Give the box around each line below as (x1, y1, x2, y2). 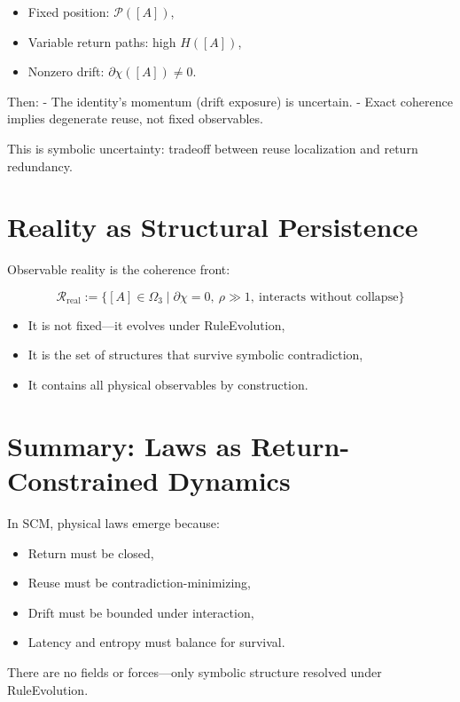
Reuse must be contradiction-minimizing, (27, 573, 252, 592)
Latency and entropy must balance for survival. (27, 633, 285, 651)
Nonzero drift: (27, 62, 105, 81)
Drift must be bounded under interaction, (27, 603, 254, 621)
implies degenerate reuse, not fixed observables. (7, 109, 263, 128)
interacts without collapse (259, 290, 399, 304)
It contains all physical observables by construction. (27, 375, 308, 394)
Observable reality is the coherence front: (7, 260, 230, 279)
